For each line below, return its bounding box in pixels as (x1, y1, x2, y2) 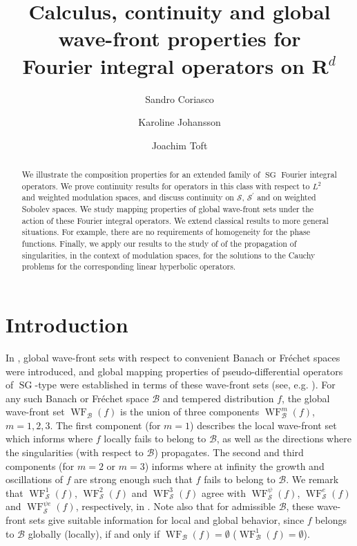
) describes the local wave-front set (190, 417, 337, 432)
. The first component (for (50, 417, 161, 432)
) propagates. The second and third (154, 445, 304, 460)
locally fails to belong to (104, 431, 206, 446)
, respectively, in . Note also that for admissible (75, 499, 276, 514)
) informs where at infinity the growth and (144, 458, 325, 473)
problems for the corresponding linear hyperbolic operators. (21, 261, 236, 272)
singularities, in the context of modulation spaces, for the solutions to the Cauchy (21, 249, 316, 261)
